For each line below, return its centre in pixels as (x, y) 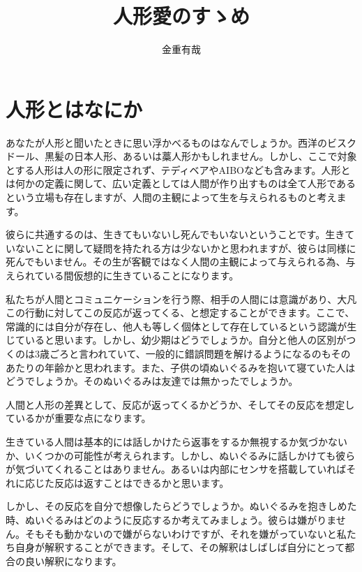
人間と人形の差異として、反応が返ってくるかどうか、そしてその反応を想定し (180, 404)
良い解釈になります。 (73, 560)
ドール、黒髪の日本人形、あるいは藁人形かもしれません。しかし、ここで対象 (181, 156)
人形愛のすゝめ (181, 16)
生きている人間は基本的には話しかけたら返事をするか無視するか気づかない (176, 441)
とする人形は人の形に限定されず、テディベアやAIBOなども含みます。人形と (178, 169)
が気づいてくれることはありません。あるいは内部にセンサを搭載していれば (176, 469)
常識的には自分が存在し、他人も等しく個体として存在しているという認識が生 (181, 326)
